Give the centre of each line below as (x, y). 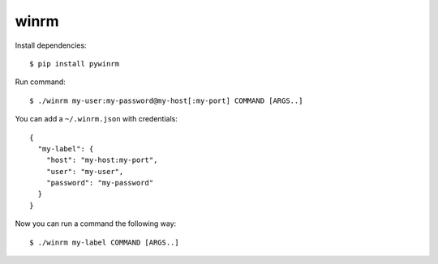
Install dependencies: (51, 45)
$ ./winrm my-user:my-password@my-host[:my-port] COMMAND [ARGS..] (166, 100)
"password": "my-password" (100, 183)
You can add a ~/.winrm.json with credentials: (97, 119)
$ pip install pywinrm (75, 64)
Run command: (41, 82)
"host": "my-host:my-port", (102, 160)
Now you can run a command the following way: (96, 224)
